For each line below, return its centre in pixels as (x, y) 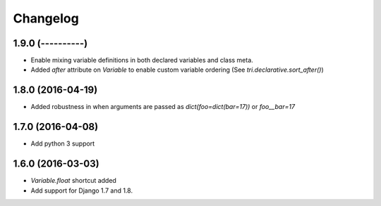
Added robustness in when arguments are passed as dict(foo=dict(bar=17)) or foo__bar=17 (163, 107)
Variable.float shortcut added (73, 181)
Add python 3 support (63, 143)
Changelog (46, 18)
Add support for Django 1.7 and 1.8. (82, 191)
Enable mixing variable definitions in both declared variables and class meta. (142, 60)
